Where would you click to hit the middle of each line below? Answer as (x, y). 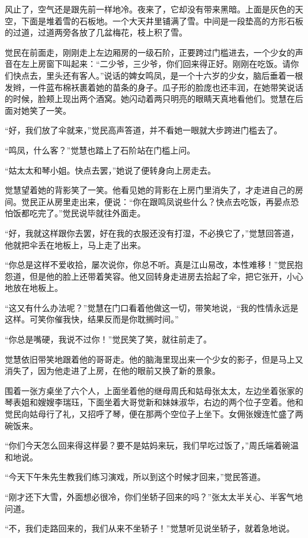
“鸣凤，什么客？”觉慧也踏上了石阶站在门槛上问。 (100, 150)
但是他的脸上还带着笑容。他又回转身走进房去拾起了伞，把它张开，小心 (166, 276)
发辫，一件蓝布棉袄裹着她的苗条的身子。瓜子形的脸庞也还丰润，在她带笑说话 (154, 87)
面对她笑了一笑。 (38, 110)
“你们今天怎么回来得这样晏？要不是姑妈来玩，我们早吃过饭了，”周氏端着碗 (148, 445)
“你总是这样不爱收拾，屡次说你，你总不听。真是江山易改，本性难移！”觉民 (150, 265)
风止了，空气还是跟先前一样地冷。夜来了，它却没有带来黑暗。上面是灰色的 (150, 9)
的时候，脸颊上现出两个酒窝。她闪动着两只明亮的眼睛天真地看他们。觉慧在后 (154, 99)
